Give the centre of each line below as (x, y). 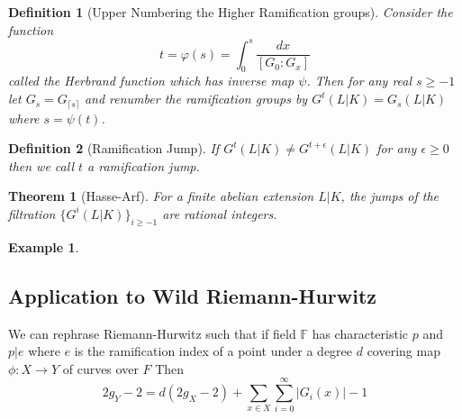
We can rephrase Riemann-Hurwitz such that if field (152, 333)
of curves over (100, 368)
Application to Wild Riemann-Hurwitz (193, 295)
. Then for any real (359, 81)
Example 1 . (44, 246)
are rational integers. (220, 213)
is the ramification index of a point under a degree (213, 351)
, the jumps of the (390, 196)
